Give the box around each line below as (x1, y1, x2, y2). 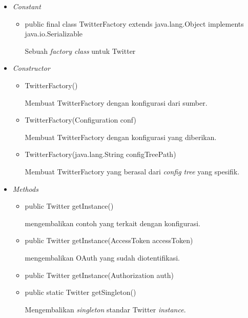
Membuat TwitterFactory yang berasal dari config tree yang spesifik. (25, 166, 240, 176)
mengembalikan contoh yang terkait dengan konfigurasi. (25, 217, 201, 228)
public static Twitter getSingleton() (25, 287, 136, 297)
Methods (12, 183, 38, 194)
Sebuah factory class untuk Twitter (25, 45, 136, 56)
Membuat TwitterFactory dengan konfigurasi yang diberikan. (25, 131, 217, 142)
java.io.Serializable (25, 28, 83, 39)
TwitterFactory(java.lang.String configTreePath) (25, 149, 176, 160)
